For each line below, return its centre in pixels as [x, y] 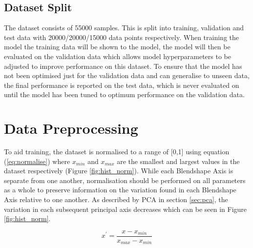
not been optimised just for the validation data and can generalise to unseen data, [127, 75]
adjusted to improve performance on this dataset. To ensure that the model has [123, 66]
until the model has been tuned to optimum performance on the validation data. [124, 94]
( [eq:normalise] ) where [37, 161]
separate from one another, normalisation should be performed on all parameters [125, 180]
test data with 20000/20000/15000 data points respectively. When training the [121, 37]
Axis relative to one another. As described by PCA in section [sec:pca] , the [116, 199]
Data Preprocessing [71, 128]
